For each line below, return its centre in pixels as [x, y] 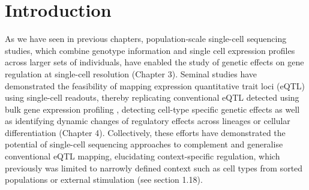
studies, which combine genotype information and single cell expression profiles [150, 50]
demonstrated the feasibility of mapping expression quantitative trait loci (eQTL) [155, 85]
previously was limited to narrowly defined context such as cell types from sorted [154, 168]
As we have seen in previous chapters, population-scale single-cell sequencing [146, 39]
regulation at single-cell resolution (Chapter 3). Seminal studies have [131, 73]
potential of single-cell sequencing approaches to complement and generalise [144, 144]
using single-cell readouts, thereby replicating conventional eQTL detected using [152, 97]
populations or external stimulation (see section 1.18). [104, 180]
